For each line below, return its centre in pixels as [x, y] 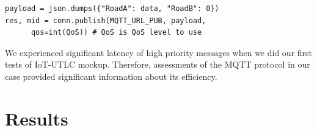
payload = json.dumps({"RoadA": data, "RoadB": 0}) [112, 9]
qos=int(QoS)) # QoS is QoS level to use [116, 33]
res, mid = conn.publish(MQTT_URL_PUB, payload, [106, 20]
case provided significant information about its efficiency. [111, 76]
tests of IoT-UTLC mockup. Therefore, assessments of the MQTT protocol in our [158, 64]
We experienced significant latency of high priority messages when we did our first [159, 52]
